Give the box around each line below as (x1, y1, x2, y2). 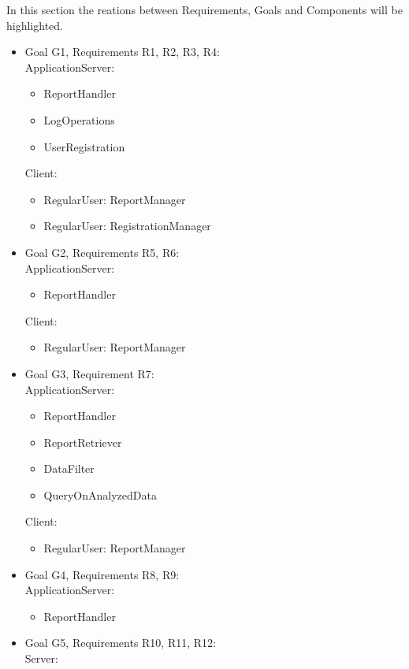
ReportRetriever (43, 433, 122, 450)
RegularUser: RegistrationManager (43, 217, 211, 234)
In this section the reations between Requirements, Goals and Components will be (6, 2, 403, 17)
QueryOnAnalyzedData (43, 486, 157, 503)
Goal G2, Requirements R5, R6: (24, 243, 180, 260)
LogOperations (43, 111, 115, 128)
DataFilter (43, 460, 95, 477)
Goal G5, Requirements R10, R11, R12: (24, 634, 216, 651)
